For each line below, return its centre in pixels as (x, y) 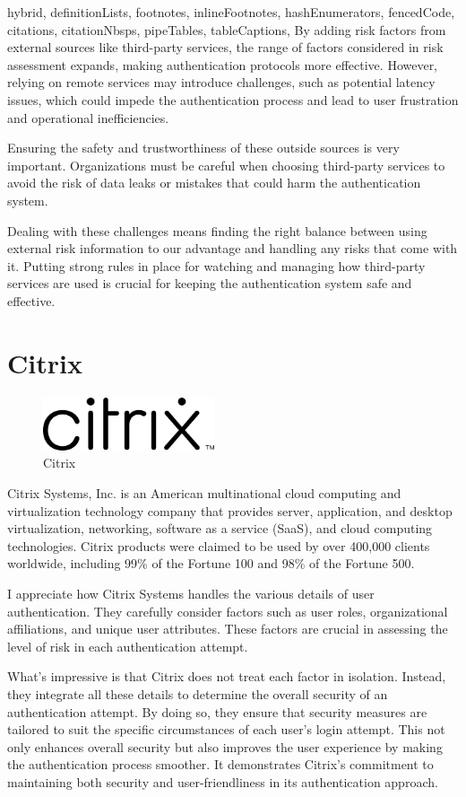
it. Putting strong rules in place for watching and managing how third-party (216, 265)
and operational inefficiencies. (88, 117)
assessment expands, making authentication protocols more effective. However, (223, 64)
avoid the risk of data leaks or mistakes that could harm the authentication (214, 183)
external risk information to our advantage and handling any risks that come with (233, 248)
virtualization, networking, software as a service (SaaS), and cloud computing (220, 528)
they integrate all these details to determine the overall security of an (198, 694)
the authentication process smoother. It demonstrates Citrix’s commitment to (220, 764)
